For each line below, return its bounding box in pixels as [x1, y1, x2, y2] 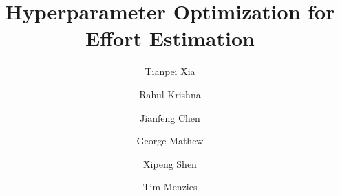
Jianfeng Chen [140, 110, 200, 124]
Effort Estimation [85, 24, 255, 52]
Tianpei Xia [145, 64, 195, 78]
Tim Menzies [142, 179, 198, 194]
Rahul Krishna [139, 87, 201, 101]
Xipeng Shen [143, 156, 197, 171]
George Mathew [136, 133, 204, 148]
